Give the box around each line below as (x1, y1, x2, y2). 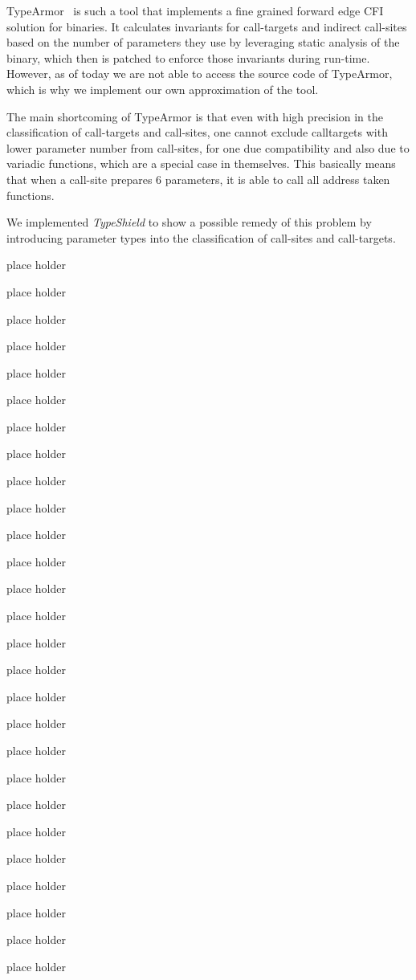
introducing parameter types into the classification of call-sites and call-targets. (6, 229, 396, 246)
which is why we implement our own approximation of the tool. (6, 80, 319, 97)
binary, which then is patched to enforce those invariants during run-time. (6, 49, 370, 66)
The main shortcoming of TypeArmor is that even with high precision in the (6, 108, 383, 125)
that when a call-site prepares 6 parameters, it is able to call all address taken (6, 170, 390, 187)
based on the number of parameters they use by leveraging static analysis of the (6, 34, 400, 51)
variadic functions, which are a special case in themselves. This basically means (6, 155, 396, 172)
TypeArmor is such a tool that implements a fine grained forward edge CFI (6, 2, 384, 18)
